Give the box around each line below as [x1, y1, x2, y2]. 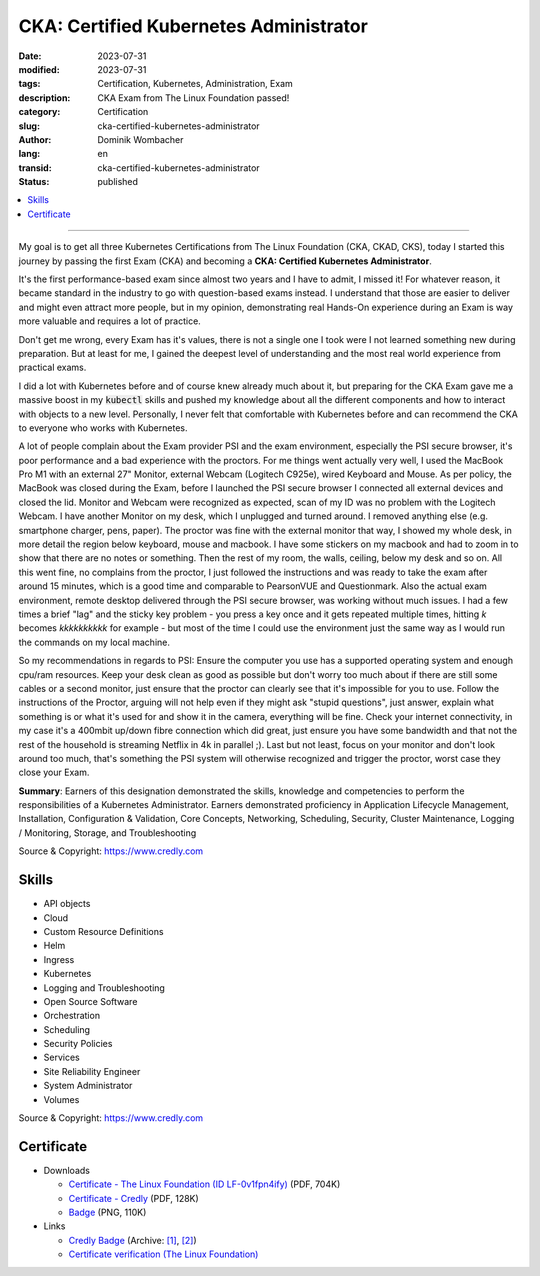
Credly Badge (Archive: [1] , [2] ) [68, 1234, 197, 1246]
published [97, 176, 139, 188]
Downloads [43, 1164, 90, 1176]
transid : [18, 161, 52, 174]
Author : [18, 133, 52, 145]
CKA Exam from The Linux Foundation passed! [97, 91, 290, 104]
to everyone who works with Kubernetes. [18, 421, 188, 434]
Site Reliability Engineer [43, 1065, 141, 1077]
